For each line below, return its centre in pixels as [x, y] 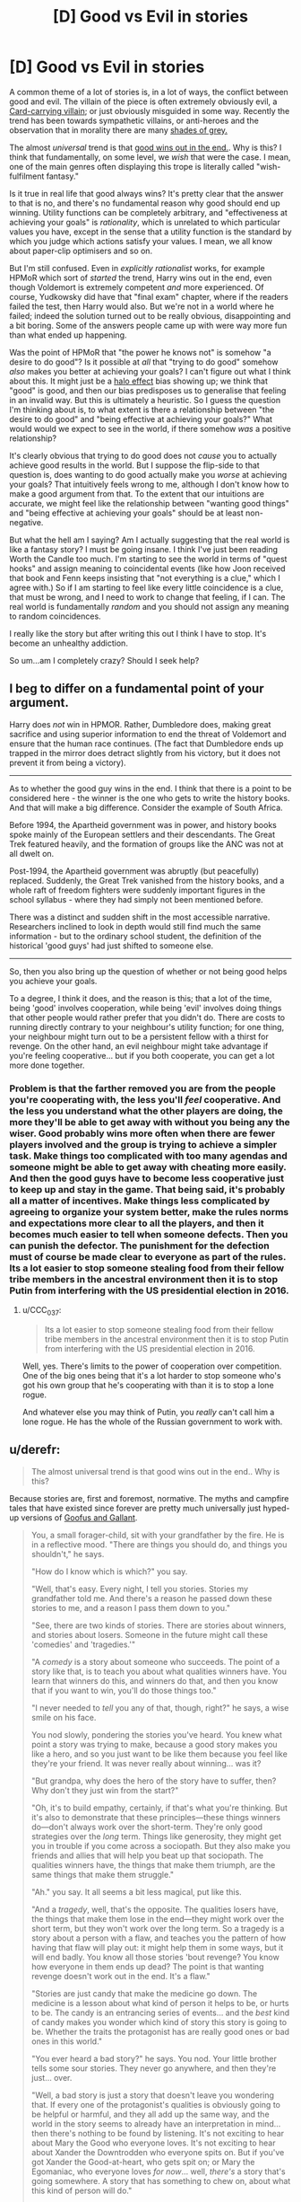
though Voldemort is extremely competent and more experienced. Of [137, 287]
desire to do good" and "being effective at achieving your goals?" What [141, 418]
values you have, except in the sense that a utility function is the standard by [151, 232]
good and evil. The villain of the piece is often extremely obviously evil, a [143, 101]
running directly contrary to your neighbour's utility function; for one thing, [147, 1026]
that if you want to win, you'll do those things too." [124, 1690]
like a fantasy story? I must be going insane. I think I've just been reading [144, 549]
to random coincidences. [55, 616]
